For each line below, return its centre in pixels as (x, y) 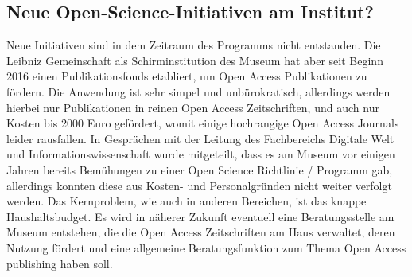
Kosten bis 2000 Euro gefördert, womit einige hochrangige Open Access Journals (203, 123)
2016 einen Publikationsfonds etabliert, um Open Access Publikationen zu (187, 76)
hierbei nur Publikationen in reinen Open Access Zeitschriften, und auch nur (193, 107)
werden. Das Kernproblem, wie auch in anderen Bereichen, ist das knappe (187, 201)
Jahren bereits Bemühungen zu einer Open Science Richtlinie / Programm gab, (200, 169)
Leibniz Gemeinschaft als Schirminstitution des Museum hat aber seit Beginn (195, 60)
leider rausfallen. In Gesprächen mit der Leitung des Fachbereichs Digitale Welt (200, 138)
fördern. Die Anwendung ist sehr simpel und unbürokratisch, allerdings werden (198, 91)
